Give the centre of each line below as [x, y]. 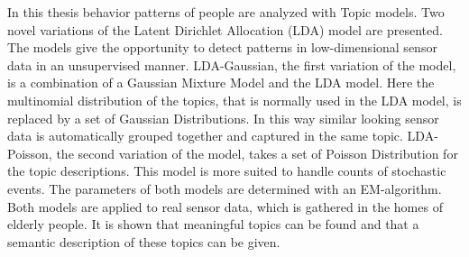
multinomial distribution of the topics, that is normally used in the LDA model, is [234, 100]
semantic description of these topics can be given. [144, 241]
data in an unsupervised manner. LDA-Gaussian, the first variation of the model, [232, 64]
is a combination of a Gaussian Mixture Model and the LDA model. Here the [221, 83]
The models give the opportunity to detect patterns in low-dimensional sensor [222, 47]
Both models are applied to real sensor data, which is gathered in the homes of [225, 206]
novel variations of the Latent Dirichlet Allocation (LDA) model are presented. [225, 29]
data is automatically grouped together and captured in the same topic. [205, 136]
